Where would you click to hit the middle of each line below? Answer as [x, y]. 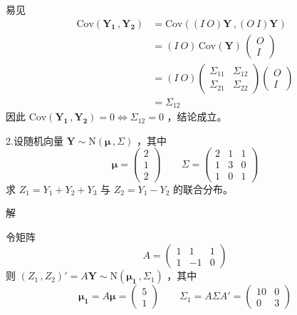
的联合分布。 [203, 189]
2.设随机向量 [35, 140]
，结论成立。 [197, 117]
